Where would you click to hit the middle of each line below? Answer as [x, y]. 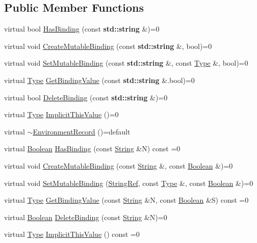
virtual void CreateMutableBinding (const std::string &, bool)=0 [108, 46]
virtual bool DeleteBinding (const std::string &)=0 [86, 97]
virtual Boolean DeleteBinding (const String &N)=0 [86, 217]
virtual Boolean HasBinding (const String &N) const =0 [92, 148]
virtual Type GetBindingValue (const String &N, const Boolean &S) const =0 [126, 200]
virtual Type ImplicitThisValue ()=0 [61, 114]
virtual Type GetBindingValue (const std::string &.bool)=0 [99, 80]
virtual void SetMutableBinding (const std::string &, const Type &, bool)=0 [126, 63]
